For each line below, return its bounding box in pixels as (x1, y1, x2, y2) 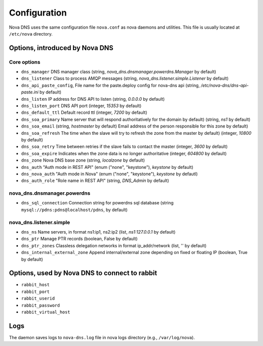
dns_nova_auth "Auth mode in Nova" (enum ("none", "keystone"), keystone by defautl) (21, 171, 198, 177)
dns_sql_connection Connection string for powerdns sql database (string (21, 200, 174, 206)
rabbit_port (21, 289, 50, 294)
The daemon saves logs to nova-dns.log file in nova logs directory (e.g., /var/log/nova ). (9, 334, 195, 340)
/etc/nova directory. (9, 31, 53, 36)
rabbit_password (21, 302, 60, 308)
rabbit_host (21, 282, 50, 288)
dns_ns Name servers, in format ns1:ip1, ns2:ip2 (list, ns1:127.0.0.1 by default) (21, 229, 176, 235)
